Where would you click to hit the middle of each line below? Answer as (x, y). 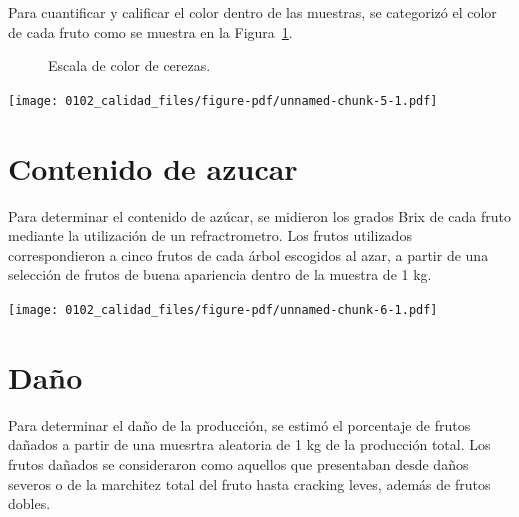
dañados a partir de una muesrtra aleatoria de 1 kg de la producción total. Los (249, 444)
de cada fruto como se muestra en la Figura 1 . (150, 31)
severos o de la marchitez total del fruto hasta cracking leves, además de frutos (249, 483)
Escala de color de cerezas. (129, 65)
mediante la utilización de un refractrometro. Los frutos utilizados (210, 235)
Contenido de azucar (153, 167)
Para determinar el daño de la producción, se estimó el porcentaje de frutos (239, 424)
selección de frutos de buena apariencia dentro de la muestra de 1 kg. (220, 274)
